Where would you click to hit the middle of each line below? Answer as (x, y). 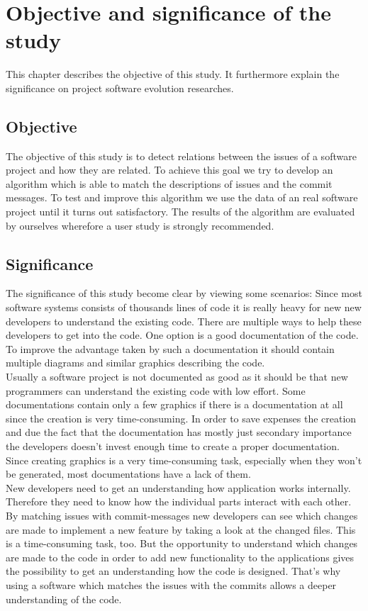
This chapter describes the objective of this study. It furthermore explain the (173, 74)
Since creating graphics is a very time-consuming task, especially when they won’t (184, 460)
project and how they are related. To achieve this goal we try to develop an (169, 170)
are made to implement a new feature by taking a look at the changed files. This (181, 529)
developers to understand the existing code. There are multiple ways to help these (184, 321)
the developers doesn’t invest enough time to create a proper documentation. (173, 446)
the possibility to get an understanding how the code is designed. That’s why (173, 571)
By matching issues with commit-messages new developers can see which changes (182, 515)
